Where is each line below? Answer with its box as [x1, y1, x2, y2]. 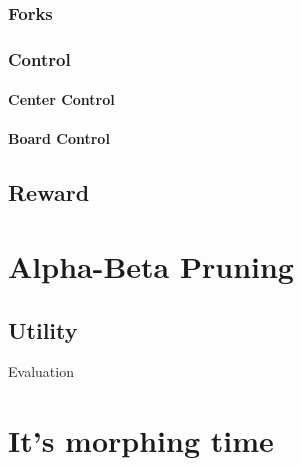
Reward [8, 177, 90, 208]
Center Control [8, 89, 115, 110]
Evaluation [8, 361, 74, 382]
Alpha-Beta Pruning [8, 246, 294, 287]
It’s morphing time [8, 420, 274, 461]
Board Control [8, 128, 110, 149]
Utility [8, 314, 78, 345]
